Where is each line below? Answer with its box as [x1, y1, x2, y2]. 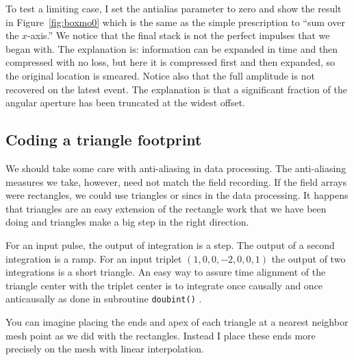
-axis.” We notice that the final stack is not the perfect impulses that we [27, 28, 330, 43]
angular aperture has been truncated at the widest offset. [5, 95, 245, 110]
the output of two [271, 251, 346, 265]
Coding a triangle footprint [5, 129, 202, 150]
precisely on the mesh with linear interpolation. [5, 341, 205, 356]
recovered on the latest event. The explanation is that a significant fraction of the [5, 82, 347, 96]
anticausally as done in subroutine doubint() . [5, 291, 202, 306]
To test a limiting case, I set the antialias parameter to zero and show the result [5, 1, 342, 15]
